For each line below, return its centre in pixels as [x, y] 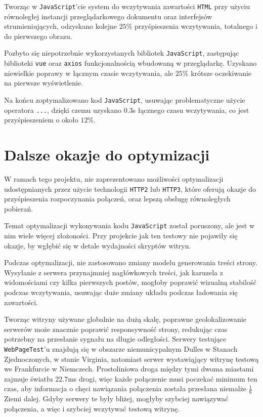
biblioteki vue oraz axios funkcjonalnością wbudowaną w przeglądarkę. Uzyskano [130, 63]
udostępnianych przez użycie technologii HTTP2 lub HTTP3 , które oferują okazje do [130, 189]
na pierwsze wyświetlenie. [44, 83]
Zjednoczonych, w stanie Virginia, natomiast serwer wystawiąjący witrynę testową [131, 359]
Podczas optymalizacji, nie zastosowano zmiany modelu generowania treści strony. [131, 262]
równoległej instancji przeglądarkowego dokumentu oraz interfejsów [108, 16]
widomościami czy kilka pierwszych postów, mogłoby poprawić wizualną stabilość [130, 282]
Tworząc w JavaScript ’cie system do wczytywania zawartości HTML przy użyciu [127, 6]
